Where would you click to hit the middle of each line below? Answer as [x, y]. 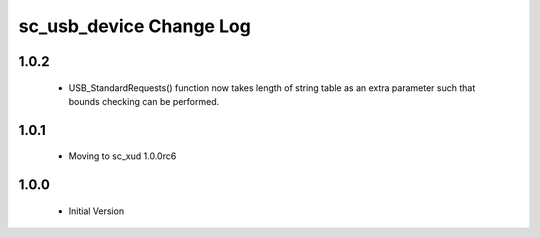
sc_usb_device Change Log [135, 26]
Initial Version [96, 211]
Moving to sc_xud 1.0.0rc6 [122, 156]
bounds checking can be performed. [144, 101]
